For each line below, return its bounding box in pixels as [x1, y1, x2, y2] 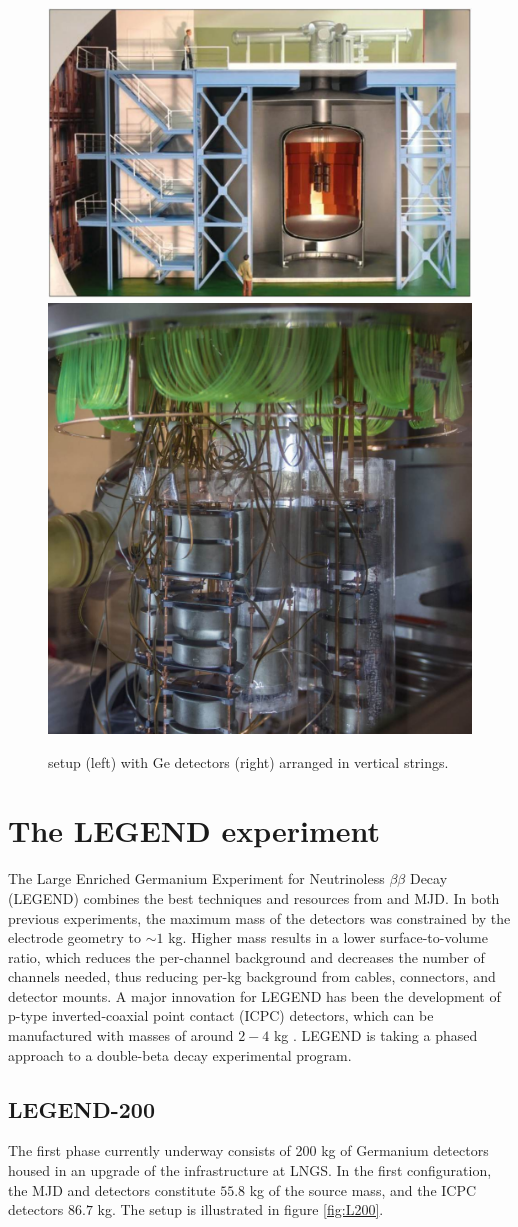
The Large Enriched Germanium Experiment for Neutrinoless [8, 868, 385, 889]
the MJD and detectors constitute [8, 1179, 216, 1200]
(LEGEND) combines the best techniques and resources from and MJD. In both [8, 887, 500, 908]
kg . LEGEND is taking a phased [273, 1025, 478, 1046]
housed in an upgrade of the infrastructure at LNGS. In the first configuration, [8, 1160, 492, 1181]
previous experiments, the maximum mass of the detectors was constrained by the [8, 907, 511, 928]
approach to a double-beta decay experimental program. [8, 1044, 352, 1065]
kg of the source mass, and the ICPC [249, 1179, 477, 1200]
